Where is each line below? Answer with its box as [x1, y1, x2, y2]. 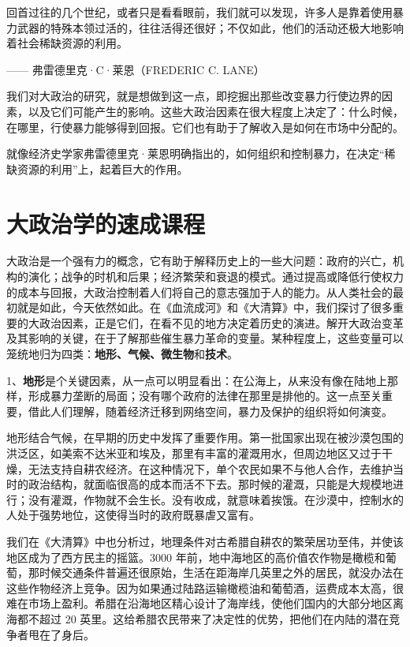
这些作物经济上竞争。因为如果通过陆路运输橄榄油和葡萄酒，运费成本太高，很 [6, 579, 404, 596]
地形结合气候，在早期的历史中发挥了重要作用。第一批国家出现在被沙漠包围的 [6, 429, 404, 446]
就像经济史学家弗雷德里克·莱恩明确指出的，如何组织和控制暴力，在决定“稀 [6, 145, 396, 162]
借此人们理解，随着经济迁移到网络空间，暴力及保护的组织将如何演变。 [28, 402, 393, 419]
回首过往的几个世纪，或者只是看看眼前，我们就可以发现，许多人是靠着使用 [6, 4, 393, 20]
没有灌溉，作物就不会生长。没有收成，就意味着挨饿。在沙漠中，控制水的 [28, 491, 404, 507]
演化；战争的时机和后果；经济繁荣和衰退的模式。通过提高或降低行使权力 [28, 268, 404, 285]
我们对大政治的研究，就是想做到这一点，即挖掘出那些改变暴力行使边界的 [6, 88, 382, 104]
